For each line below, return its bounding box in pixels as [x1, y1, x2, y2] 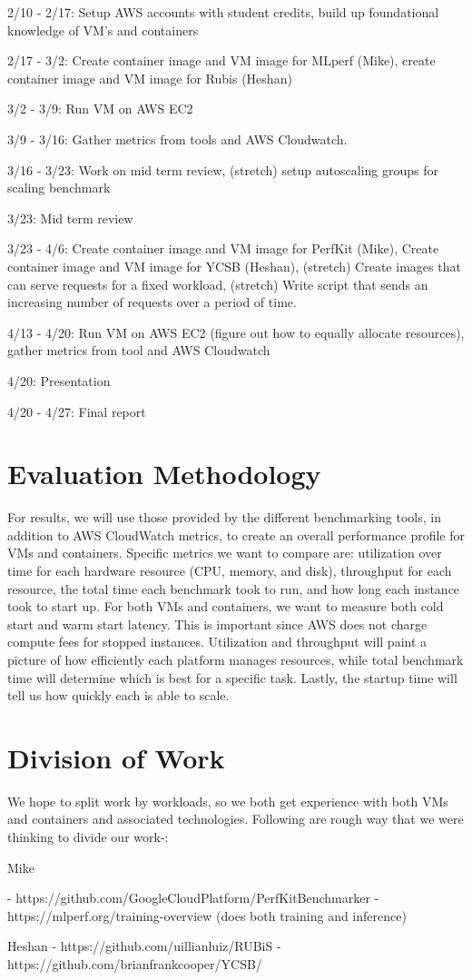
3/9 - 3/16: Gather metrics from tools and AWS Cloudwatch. [7, 129, 348, 148]
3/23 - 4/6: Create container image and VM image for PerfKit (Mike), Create [7, 239, 439, 258]
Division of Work [7, 738, 225, 776]
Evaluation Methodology [7, 455, 321, 492]
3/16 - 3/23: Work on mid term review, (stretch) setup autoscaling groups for [7, 160, 438, 179]
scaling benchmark [7, 178, 111, 197]
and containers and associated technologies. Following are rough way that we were [7, 809, 464, 828]
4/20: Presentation [7, 371, 111, 390]
